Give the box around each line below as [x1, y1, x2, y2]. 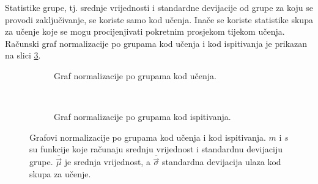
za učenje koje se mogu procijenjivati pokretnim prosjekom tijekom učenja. [5, 25, 285, 38]
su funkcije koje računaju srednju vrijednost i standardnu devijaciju [29, 143, 283, 155]
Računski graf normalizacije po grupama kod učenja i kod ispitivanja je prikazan [5, 37, 308, 49]
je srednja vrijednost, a [64, 155, 150, 168]
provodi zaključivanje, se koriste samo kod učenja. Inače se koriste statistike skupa [5, 13, 313, 26]
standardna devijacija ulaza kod [162, 155, 281, 168]
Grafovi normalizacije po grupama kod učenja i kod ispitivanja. [29, 130, 266, 143]
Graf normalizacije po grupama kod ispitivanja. [54, 110, 231, 123]
